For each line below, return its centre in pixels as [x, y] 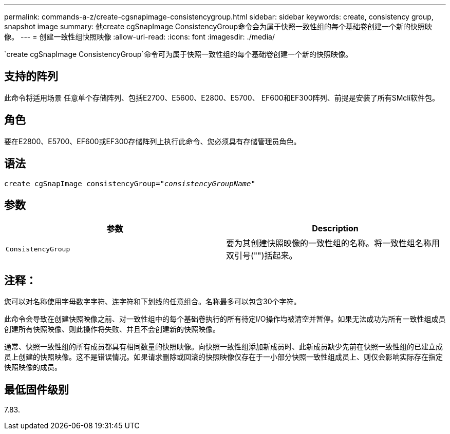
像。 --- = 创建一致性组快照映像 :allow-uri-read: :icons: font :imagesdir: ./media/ [139, 37]
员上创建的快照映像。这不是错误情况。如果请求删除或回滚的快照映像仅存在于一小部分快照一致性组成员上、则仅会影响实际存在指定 [223, 357]
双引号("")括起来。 [262, 256]
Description [335, 229]
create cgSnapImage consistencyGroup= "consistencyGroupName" [130, 183]
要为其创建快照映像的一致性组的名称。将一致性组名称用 [333, 243]
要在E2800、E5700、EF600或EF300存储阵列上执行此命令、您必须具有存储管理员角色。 [153, 141]
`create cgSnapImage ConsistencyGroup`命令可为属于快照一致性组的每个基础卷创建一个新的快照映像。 [178, 54]
